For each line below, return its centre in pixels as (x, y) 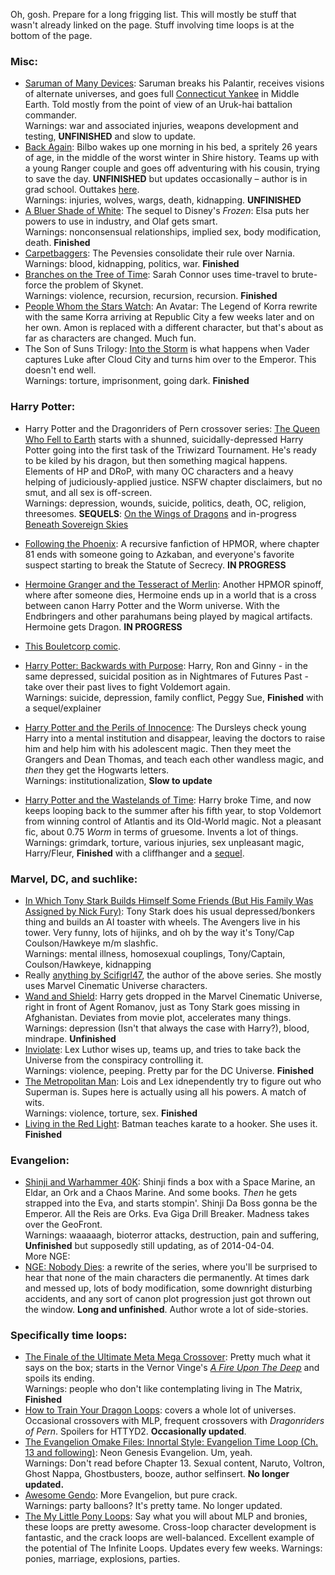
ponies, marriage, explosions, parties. (102, 1559)
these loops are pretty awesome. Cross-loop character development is (170, 1527)
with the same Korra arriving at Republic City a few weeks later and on (169, 317)
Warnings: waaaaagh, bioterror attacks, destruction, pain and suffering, (172, 1235)
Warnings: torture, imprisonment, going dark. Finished (137, 381)
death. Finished (57, 243)
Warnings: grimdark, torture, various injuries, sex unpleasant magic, (164, 842)
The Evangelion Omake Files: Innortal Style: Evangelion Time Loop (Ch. (171, 1442)
